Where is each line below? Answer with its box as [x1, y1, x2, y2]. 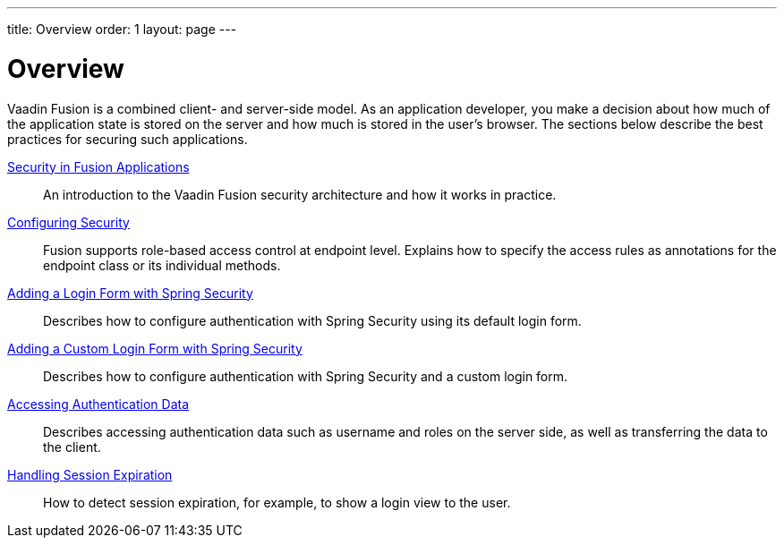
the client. [43, 439, 101, 455]
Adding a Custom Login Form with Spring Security [7, 340, 303, 356]
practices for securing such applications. [7, 131, 248, 147]
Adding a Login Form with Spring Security [7, 285, 253, 301]
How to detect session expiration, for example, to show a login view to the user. [43, 494, 511, 510]
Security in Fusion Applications [7, 158, 190, 175]
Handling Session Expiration [7, 466, 173, 482]
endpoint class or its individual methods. [43, 257, 281, 273]
